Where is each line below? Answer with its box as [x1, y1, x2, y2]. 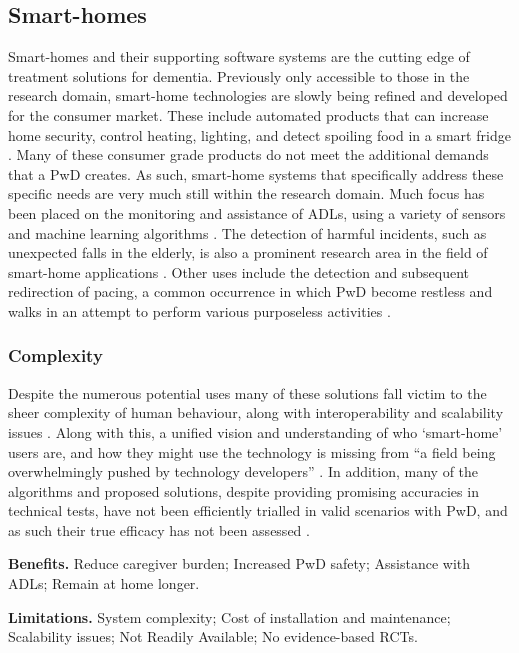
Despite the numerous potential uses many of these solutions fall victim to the [8, 382, 487, 403]
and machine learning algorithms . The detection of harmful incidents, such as [8, 222, 487, 243]
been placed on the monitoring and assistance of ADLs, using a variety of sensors [8, 202, 506, 223]
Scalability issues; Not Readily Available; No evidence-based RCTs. [8, 626, 418, 647]
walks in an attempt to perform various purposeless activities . [8, 300, 391, 321]
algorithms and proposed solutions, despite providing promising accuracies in [8, 480, 479, 501]
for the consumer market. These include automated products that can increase [8, 104, 489, 125]
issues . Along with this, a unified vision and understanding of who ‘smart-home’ [8, 421, 503, 442]
